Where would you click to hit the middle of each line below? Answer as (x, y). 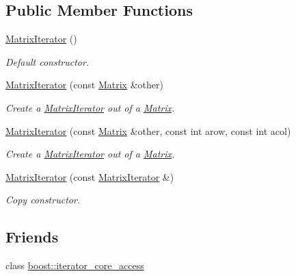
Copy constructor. (43, 200)
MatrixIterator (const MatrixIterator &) (90, 176)
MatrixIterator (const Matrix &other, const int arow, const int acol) (148, 130)
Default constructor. (48, 61)
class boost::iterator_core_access (75, 265)
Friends (32, 237)
